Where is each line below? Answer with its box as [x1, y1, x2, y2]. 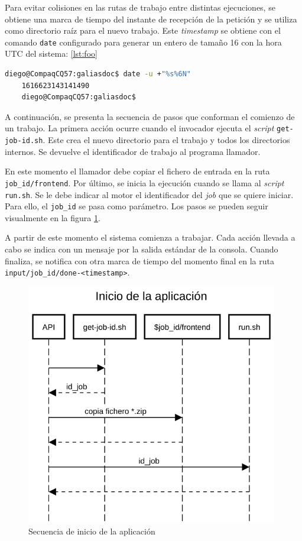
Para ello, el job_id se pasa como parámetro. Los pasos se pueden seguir [5, 200, 268, 212]
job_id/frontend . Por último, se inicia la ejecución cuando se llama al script [5, 176, 284, 189]
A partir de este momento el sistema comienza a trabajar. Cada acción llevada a [5, 231, 295, 244]
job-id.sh [5, 137, 43, 145]
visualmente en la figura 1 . [5, 211, 100, 223]
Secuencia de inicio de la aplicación [28, 524, 155, 537]
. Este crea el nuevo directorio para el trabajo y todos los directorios [43, 134, 290, 146]
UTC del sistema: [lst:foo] [5, 47, 98, 60]
